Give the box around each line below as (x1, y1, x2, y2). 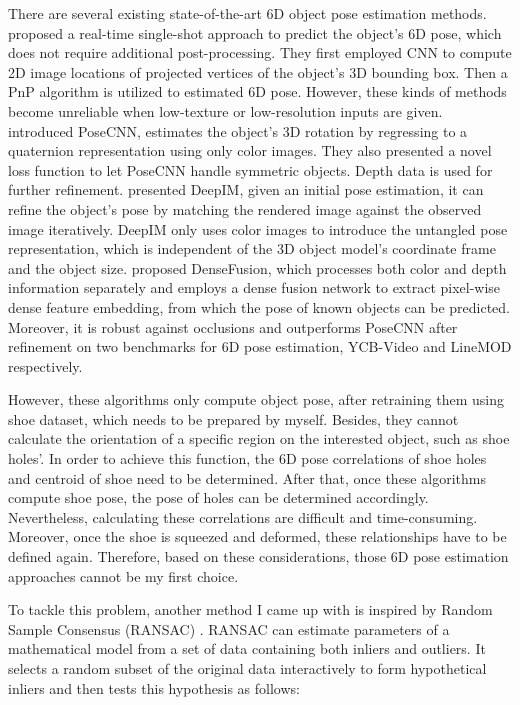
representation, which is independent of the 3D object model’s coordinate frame (8, 238, 496, 259)
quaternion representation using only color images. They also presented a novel (8, 140, 492, 161)
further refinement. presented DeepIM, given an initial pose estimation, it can (8, 179, 484, 200)
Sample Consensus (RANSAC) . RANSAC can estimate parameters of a (8, 618, 450, 639)
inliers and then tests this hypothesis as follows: (8, 677, 300, 698)
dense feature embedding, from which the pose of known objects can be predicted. (8, 296, 511, 317)
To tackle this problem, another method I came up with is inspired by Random (8, 599, 493, 620)
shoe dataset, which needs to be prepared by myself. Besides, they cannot (8, 408, 459, 429)
